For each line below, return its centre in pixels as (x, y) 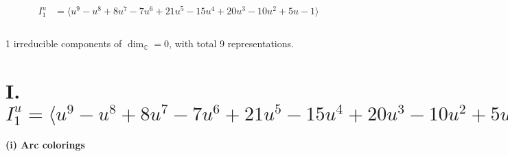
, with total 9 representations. (231, 43)
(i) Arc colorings (45, 145)
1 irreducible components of (64, 43)
